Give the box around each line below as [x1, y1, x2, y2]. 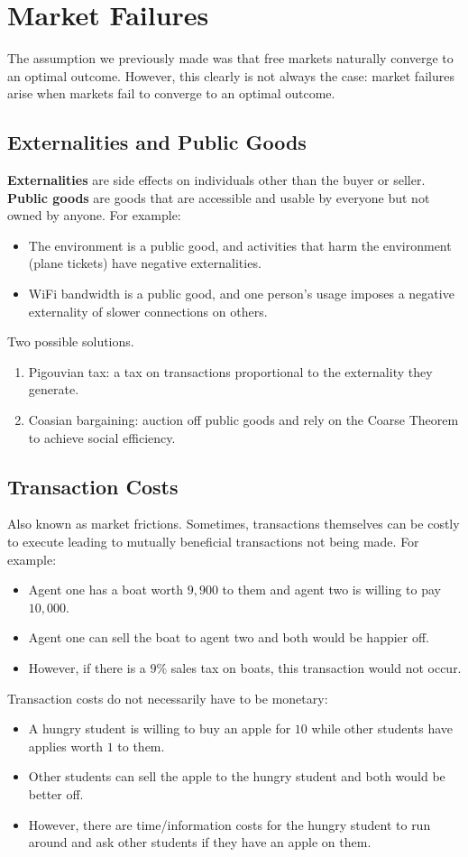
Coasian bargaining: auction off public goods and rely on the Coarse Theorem [28, 410, 459, 429]
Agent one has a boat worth [28, 580, 184, 599]
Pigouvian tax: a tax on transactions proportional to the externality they [28, 362, 433, 381]
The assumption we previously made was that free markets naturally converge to [7, 49, 454, 68]
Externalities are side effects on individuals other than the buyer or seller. [7, 170, 426, 189]
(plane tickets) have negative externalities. [28, 253, 262, 272]
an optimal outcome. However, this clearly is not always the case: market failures [7, 66, 454, 85]
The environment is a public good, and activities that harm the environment [28, 235, 452, 254]
